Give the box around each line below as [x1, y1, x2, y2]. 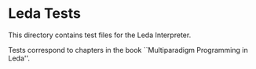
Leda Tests [8, 5, 81, 22]
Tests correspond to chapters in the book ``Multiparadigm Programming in [8, 45, 249, 54]
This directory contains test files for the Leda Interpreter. [8, 30, 192, 40]
